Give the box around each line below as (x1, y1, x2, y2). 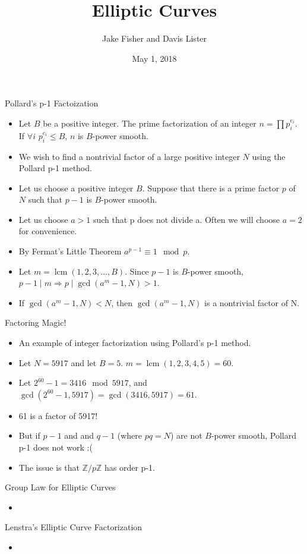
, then (111, 296, 133, 309)
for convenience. (18, 225, 77, 237)
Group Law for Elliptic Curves (5, 481, 116, 493)
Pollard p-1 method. (18, 162, 92, 174)
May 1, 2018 (132, 52, 177, 64)
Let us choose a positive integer (18, 181, 134, 194)
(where (117, 429, 143, 442)
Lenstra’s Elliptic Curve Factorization (5, 521, 143, 533)
